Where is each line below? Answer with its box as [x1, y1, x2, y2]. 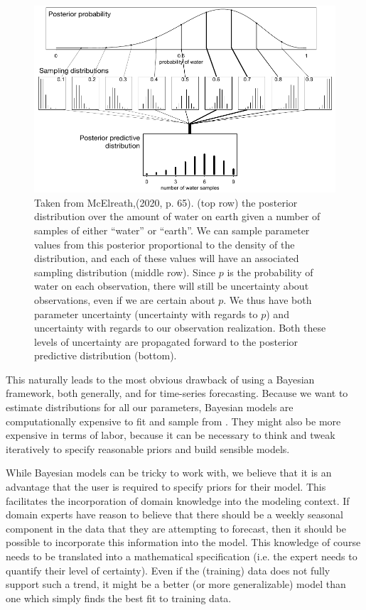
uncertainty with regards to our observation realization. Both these [34, 320, 326, 335]
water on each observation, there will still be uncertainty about [34, 278, 309, 293]
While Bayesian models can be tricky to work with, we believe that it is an [6, 465, 332, 480]
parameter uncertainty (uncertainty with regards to [34, 306, 258, 321]
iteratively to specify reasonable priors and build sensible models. [6, 441, 290, 456]
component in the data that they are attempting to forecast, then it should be [6, 521, 346, 535]
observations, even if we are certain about [34, 292, 215, 307]
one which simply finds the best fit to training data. [6, 590, 232, 605]
